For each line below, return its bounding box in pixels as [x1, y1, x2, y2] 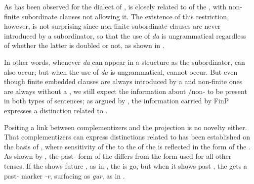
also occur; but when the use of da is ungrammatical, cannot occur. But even [4, 66, 238, 77]
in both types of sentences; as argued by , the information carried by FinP [4, 95, 229, 106]
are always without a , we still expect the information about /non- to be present [4, 86, 247, 96]
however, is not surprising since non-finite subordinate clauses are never [4, 21, 221, 31]
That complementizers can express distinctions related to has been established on [4, 132, 251, 142]
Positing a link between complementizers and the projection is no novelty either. [4, 122, 247, 132]
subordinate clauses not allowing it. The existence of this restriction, [21, 11, 229, 21]
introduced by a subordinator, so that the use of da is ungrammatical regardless [4, 30, 246, 41]
